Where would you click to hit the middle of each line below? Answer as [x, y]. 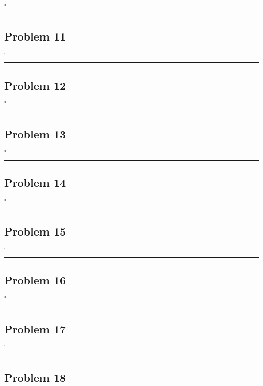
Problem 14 [35, 182]
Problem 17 [35, 329]
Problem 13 [35, 133]
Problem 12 [35, 85]
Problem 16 [35, 280]
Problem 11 [35, 36]
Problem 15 [35, 231]
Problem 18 [35, 377]
